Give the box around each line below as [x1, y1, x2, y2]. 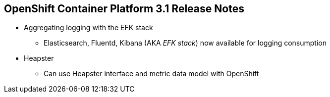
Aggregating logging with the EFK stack [24, 23, 153, 32]
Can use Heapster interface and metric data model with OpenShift [44, 69, 259, 78]
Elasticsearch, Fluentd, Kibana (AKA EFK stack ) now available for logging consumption [44, 39, 327, 48]
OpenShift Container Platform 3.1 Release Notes [4, 2, 244, 15]
